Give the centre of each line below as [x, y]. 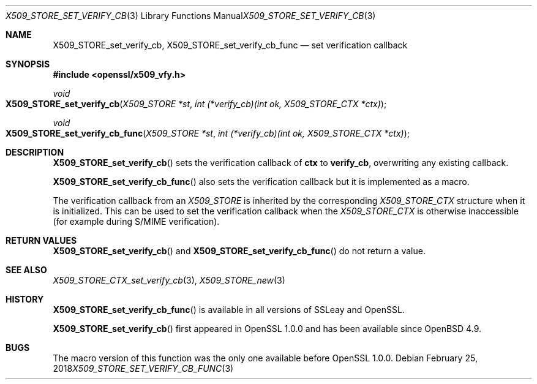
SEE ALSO [26, 270]
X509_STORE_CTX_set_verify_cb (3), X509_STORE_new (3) [169, 280]
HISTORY [25, 299]
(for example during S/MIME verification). [136, 221]
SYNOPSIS [28, 64]
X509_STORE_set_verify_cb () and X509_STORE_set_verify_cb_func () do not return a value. [239, 251]
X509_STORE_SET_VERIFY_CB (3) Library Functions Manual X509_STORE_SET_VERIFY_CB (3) [191, 16]
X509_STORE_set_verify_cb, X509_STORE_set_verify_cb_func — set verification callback [230, 45]
